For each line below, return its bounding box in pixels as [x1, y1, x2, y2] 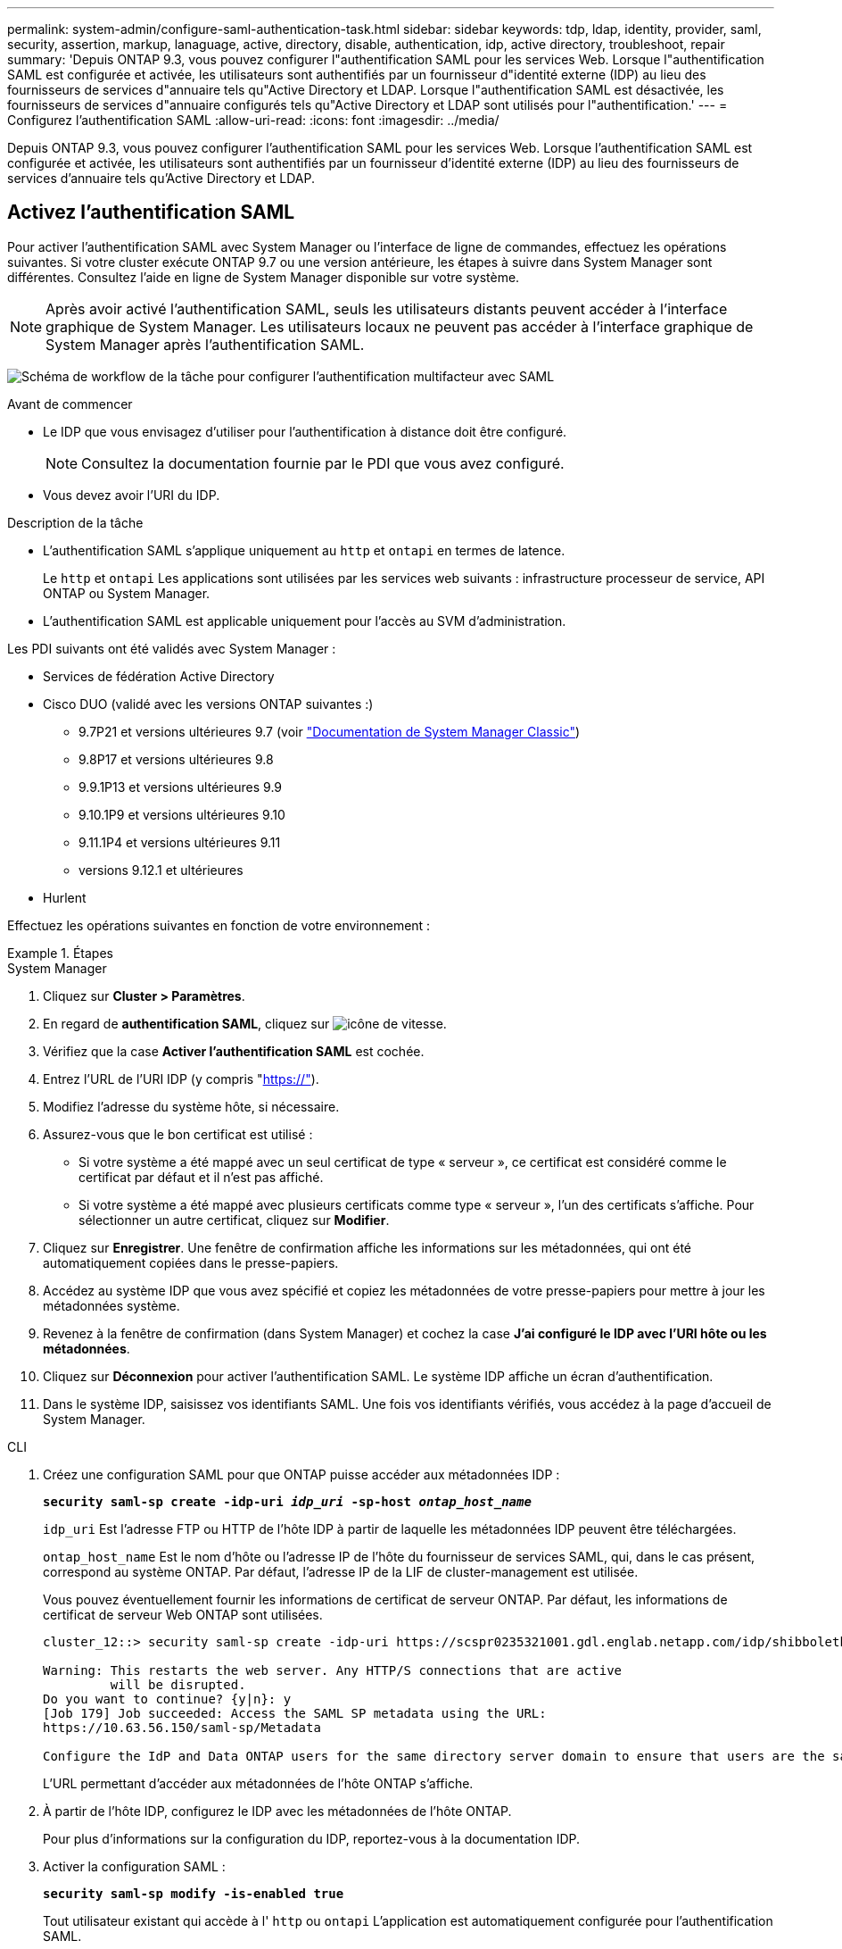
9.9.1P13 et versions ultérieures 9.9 [78, 779, 282, 795]
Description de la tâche [7, 514, 144, 530]
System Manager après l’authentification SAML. [45, 335, 365, 354]
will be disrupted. [110, 1677, 246, 1692]
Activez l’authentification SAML [7, 201, 295, 224]
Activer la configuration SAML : [43, 1858, 226, 1874]
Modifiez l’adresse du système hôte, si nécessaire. [43, 1098, 340, 1114]
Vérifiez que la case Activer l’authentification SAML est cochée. [43, 1043, 425, 1059]
